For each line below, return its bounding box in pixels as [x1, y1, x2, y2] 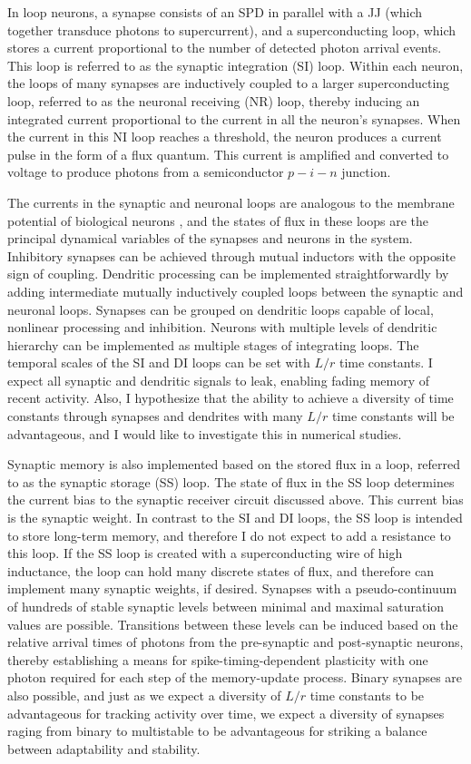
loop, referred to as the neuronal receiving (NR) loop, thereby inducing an [7, 91, 420, 110]
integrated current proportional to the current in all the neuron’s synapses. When [7, 109, 461, 128]
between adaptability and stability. [7, 739, 201, 758]
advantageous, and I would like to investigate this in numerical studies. [7, 424, 402, 443]
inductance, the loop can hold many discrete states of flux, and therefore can [7, 561, 435, 580]
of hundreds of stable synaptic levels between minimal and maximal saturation [7, 597, 445, 615]
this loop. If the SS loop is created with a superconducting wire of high [7, 544, 403, 563]
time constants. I [339, 353, 433, 372]
